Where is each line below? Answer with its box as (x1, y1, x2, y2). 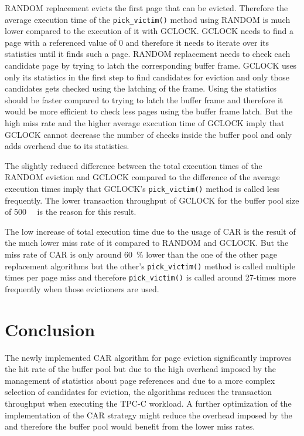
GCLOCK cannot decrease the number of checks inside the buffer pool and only (5, 128, 292, 140)
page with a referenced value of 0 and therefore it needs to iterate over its (5, 36, 269, 48)
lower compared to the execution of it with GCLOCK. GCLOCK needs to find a (5, 25, 294, 37)
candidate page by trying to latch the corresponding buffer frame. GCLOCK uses (5, 59, 297, 72)
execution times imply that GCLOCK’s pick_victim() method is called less (5, 182, 279, 194)
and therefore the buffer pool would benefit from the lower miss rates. (5, 420, 255, 432)
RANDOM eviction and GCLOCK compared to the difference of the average (5, 171, 280, 183)
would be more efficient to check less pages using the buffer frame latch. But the (5, 105, 293, 117)
